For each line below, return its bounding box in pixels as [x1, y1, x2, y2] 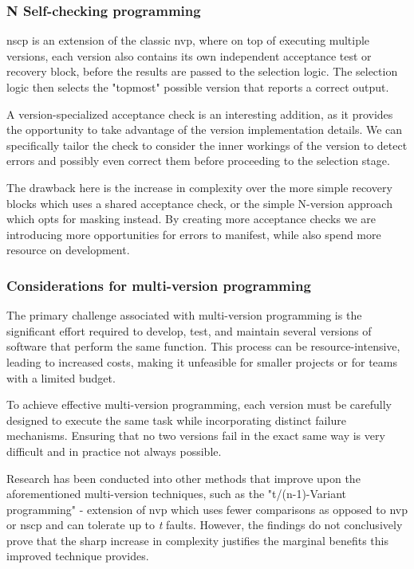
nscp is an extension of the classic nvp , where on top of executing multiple [6, 32, 370, 49]
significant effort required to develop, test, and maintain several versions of [6, 322, 372, 339]
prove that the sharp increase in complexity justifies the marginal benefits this [6, 532, 388, 548]
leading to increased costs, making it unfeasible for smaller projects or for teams [6, 353, 397, 370]
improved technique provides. [6, 547, 149, 564]
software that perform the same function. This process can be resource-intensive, [6, 338, 400, 355]
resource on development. [6, 241, 130, 258]
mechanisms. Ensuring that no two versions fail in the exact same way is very [6, 427, 385, 444]
